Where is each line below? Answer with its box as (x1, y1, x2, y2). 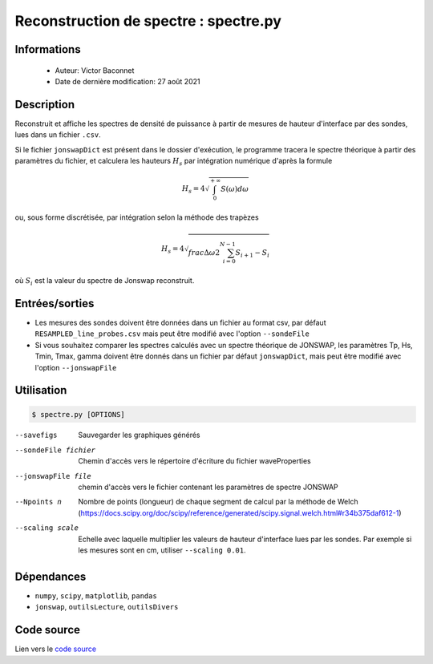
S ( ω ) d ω (221, 184, 249, 193)
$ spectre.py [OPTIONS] (31, 410, 126, 419)
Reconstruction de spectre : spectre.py (14, 12, 282, 30)
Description (14, 97, 75, 111)
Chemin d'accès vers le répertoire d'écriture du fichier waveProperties (78, 456, 312, 466)
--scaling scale (14, 524, 79, 532)
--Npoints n (14, 497, 62, 507)
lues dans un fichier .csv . (14, 130, 102, 140)
